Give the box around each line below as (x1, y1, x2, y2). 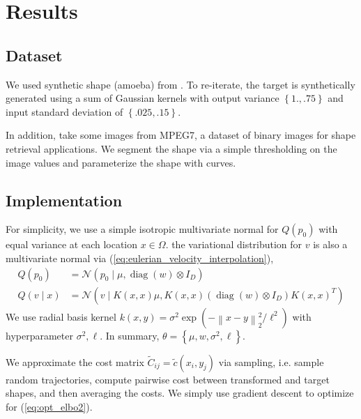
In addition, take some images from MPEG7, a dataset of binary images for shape (6, 128, 356, 142)
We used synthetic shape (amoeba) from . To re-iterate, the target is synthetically (6, 77, 355, 91)
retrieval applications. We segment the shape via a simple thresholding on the (6, 141, 337, 155)
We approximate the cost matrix (6, 354, 144, 369)
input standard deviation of (6, 104, 123, 119)
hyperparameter (6, 328, 73, 342)
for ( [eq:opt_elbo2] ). (6, 399, 93, 413)
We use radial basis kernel (6, 309, 116, 323)
